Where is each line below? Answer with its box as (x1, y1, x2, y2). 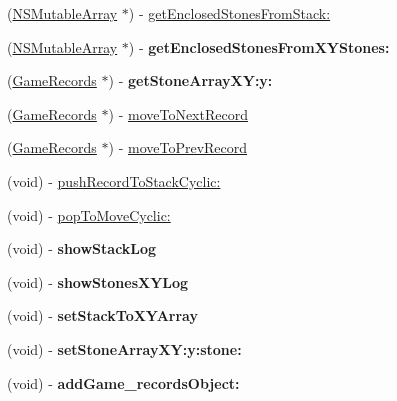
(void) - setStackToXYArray (7, 305, 198, 326)
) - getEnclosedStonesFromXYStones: (128, 36, 390, 57)
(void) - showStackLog (7, 238, 157, 259)
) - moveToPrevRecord (108, 137, 248, 158)
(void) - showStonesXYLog (7, 271, 189, 292)
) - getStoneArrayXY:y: (108, 70, 273, 91)
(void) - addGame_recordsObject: (7, 372, 240, 393)
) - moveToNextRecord (108, 103, 248, 124)
